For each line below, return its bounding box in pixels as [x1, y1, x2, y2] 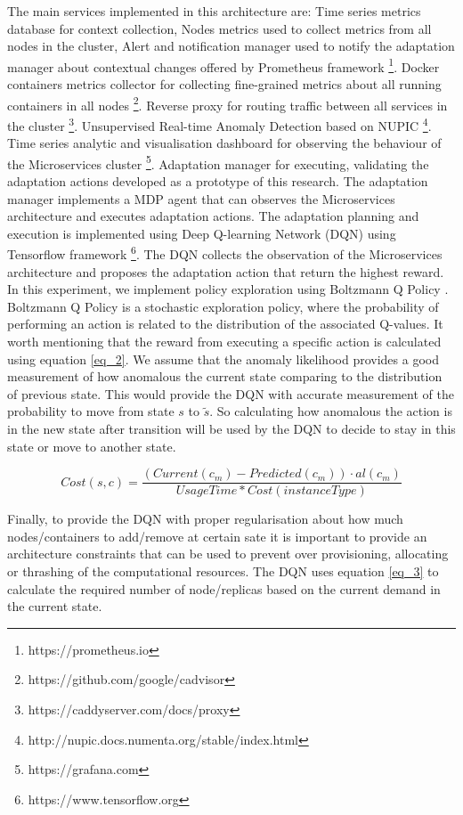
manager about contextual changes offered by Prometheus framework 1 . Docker [7, 54, 440, 76]
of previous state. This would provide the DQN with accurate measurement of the [7, 384, 454, 403]
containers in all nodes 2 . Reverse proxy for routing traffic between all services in [7, 93, 448, 114]
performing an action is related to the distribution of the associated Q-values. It [7, 314, 443, 333]
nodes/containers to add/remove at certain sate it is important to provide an [7, 526, 427, 545]
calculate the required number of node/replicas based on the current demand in [7, 579, 441, 598]
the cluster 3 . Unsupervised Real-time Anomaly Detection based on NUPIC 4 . [7, 113, 432, 134]
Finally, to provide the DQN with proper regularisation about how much [7, 509, 403, 528]
